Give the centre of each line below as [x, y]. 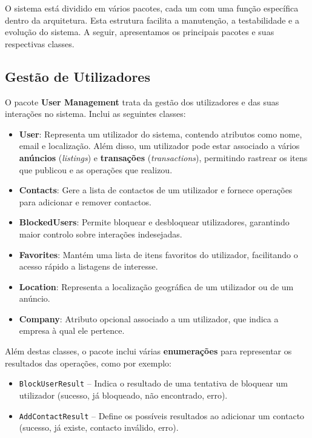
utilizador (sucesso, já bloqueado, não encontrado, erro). [123, 395]
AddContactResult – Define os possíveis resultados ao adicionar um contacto [162, 415]
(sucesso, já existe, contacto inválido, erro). [99, 427]
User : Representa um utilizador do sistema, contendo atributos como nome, [161, 134]
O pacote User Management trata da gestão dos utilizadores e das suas [142, 101]
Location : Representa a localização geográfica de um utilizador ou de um [156, 286]
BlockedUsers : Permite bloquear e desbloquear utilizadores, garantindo [154, 222]
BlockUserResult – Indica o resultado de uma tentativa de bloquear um [153, 383]
